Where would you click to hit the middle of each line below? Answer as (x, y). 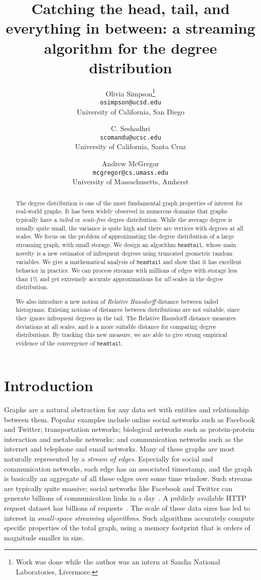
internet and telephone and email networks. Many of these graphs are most (119, 449)
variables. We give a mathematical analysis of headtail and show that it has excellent (129, 261)
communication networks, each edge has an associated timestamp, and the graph (128, 468)
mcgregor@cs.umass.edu (130, 172)
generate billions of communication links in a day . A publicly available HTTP (125, 498)
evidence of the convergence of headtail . (70, 343)
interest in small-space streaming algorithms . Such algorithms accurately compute (129, 517)
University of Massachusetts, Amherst (130, 182)
